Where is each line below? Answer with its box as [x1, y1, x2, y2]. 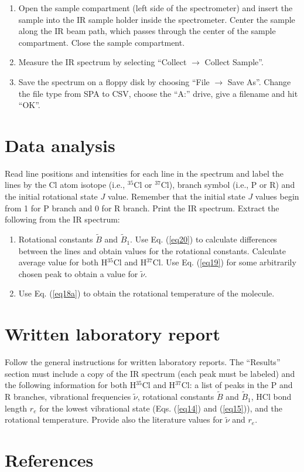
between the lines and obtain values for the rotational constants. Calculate [18, 244, 286, 257]
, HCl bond [251, 390, 292, 403]
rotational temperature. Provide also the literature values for [5, 413, 223, 426]
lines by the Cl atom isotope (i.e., [5, 178, 125, 191]
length [5, 402, 28, 414]
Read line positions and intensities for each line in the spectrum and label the [5, 167, 283, 179]
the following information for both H [5, 379, 136, 391]
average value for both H [18, 256, 108, 268]
